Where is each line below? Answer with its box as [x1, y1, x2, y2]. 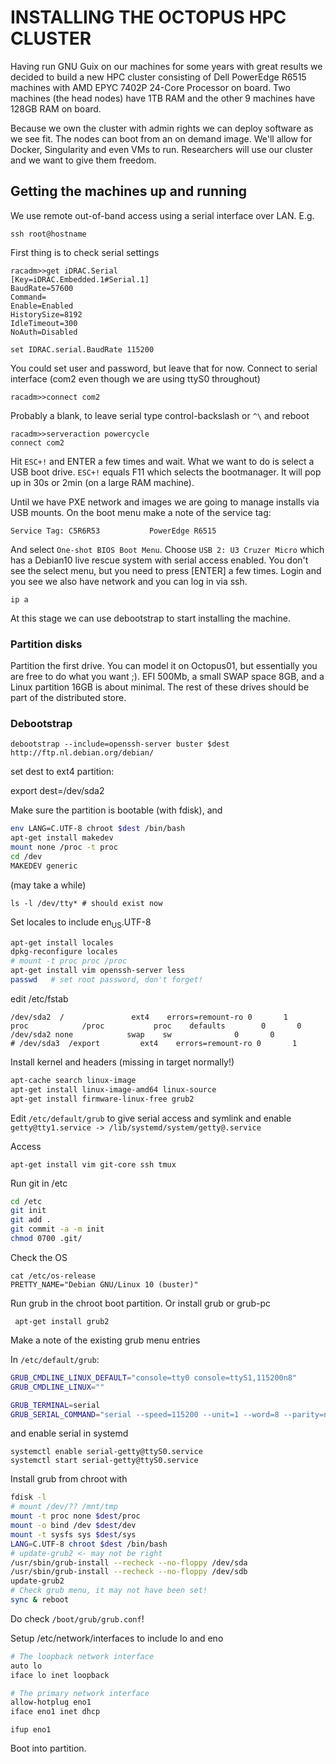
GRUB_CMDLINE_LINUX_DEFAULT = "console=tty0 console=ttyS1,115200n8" [10, 1372, 298, 1383]
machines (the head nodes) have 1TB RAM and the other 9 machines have [10, 92, 316, 104]
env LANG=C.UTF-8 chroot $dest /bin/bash [10, 824, 186, 834]
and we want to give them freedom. [10, 154, 157, 166]
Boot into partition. [10, 1742, 87, 1755]
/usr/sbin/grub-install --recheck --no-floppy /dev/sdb [10, 1567, 248, 1577]
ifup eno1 [10, 1725, 52, 1735]
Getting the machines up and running [10, 183, 248, 200]
